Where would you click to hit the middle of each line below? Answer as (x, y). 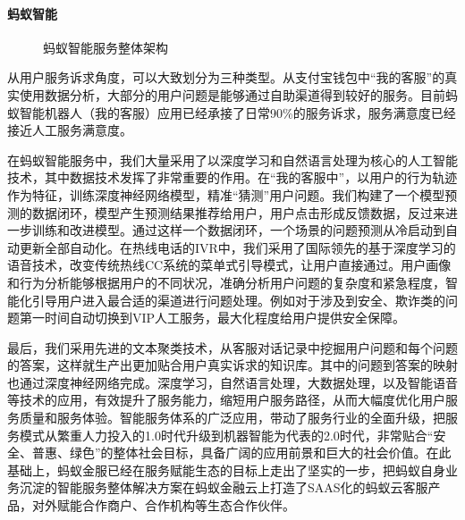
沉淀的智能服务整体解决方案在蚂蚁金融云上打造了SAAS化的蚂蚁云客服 (224, 487)
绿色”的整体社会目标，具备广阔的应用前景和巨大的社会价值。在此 (260, 453)
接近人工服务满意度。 (70, 130)
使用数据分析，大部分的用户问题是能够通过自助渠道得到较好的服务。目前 (232, 94)
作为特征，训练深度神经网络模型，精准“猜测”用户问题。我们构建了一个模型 (226, 194)
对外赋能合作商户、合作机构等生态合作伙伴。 (163, 505)
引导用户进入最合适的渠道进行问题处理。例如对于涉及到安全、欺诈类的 (238, 300)
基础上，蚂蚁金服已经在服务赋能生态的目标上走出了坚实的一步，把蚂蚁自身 (226, 470)
